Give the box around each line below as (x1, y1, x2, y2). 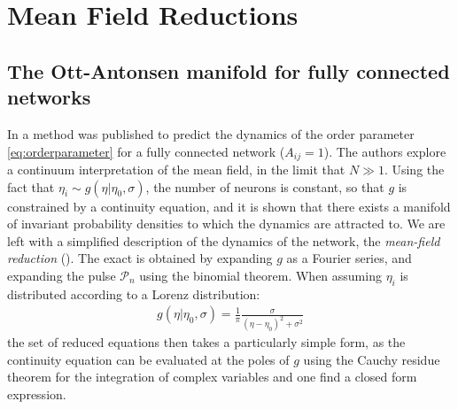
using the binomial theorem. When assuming (139, 266, 382, 284)
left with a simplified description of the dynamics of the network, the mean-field (7, 231, 440, 250)
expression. (7, 385, 66, 404)
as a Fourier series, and (286, 249, 412, 267)
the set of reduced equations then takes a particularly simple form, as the (7, 333, 406, 351)
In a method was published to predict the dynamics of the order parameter (7, 124, 415, 143)
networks (7, 83, 91, 111)
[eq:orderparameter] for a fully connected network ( (7, 142, 285, 160)
